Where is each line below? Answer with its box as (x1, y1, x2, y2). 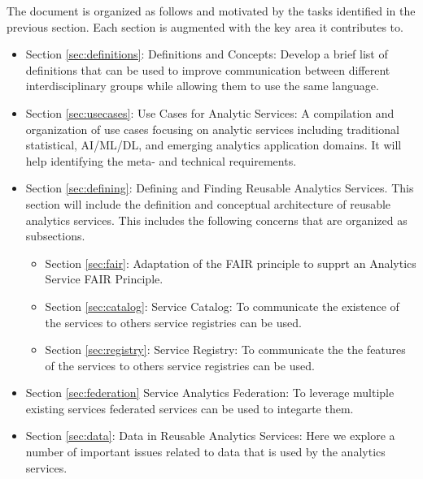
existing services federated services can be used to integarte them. (25, 399, 354, 416)
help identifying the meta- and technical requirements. (25, 152, 297, 169)
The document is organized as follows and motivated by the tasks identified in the (7, 2, 416, 19)
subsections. (25, 227, 85, 244)
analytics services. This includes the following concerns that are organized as (25, 211, 408, 228)
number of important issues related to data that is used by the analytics (25, 443, 386, 460)
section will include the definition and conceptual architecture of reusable (25, 195, 391, 212)
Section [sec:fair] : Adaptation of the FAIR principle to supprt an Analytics (45, 254, 416, 271)
